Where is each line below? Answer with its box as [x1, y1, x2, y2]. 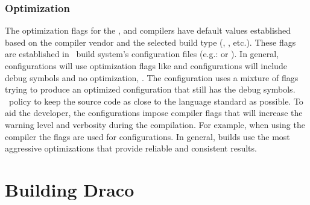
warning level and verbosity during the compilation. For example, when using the [5, 118, 305, 130]
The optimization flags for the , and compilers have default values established [5, 24, 291, 37]
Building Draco [5, 177, 134, 201]
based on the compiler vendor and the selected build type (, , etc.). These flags [5, 35, 296, 48]
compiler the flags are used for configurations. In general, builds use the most [5, 130, 290, 142]
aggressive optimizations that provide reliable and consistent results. [5, 142, 257, 155]
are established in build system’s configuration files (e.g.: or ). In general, [5, 47, 279, 60]
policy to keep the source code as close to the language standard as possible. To [8, 94, 303, 107]
